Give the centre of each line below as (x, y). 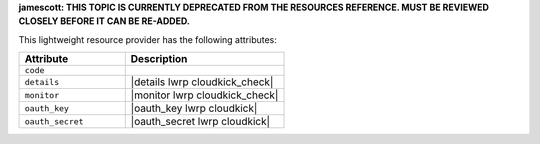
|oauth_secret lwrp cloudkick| (200, 122)
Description (159, 59)
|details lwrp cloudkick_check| (202, 82)
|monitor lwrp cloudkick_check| (204, 95)
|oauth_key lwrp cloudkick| (194, 108)
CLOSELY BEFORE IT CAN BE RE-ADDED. (104, 21)
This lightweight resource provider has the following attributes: (147, 39)
